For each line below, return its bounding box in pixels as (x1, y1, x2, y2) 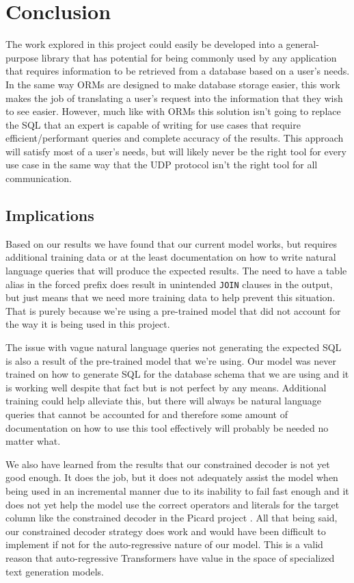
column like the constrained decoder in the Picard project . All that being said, (5, 510, 338, 525)
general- (286, 37, 319, 51)
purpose (5, 50, 38, 64)
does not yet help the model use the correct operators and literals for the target (5, 497, 340, 511)
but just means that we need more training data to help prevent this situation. (5, 290, 336, 305)
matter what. (5, 434, 61, 448)
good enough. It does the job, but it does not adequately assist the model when (5, 470, 338, 484)
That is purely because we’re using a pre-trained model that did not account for (5, 303, 341, 318)
